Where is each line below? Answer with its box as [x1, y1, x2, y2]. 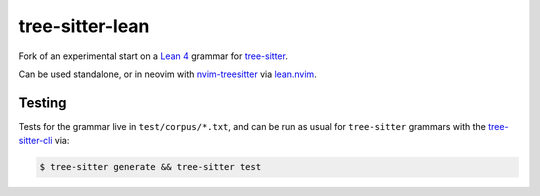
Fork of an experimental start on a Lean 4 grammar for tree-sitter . [18, 50, 289, 62]
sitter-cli [18, 135, 53, 147]
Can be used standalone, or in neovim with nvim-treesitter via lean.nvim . [18, 68, 317, 80]
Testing [18, 94, 67, 111]
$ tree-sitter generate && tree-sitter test [39, 161, 262, 173]
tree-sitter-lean [18, 15, 150, 37]
